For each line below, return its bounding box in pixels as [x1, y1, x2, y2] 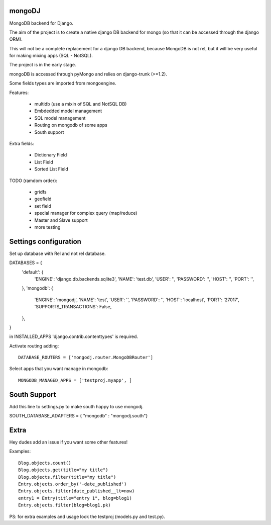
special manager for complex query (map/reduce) [34, 210, 138, 216]
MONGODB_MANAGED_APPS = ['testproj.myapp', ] [18, 377, 132, 383]
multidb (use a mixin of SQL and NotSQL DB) [34, 101, 127, 107]
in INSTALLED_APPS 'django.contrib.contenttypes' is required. [9, 333, 138, 339]
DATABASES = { [9, 259, 42, 266]
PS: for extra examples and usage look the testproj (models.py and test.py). [9, 513, 166, 519]
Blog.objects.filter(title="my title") [18, 474, 116, 480]
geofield [34, 196, 52, 202]
